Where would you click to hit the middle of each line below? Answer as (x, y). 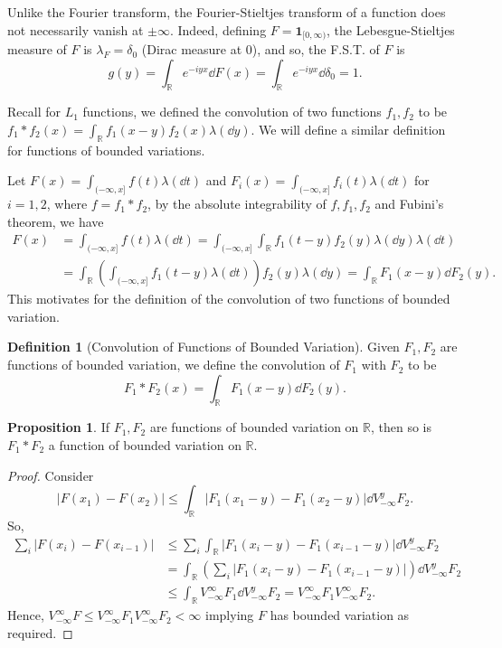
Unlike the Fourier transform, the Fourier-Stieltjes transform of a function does (227, 12)
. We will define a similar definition (348, 130)
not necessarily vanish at (76, 29)
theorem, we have (56, 221)
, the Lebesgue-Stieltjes (390, 29)
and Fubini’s (409, 204)
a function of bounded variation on (145, 445)
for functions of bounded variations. (106, 150)
